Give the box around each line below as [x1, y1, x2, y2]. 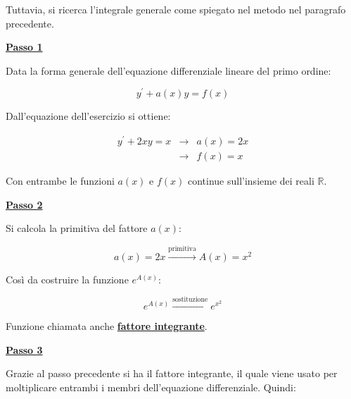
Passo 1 [6, 39, 43, 54]
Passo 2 [6, 197, 43, 211]
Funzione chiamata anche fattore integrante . [6, 319, 208, 333]
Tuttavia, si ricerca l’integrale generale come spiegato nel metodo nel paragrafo [6, 2, 346, 16]
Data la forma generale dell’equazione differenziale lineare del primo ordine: [6, 63, 331, 78]
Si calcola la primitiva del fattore [6, 221, 148, 235]
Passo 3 [6, 342, 43, 357]
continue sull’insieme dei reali [187, 173, 314, 188]
